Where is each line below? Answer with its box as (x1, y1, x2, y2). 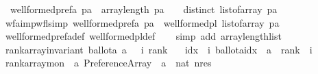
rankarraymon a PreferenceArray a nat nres (5, 56, 212, 70)
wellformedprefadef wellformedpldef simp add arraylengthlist (5, 29, 282, 43)
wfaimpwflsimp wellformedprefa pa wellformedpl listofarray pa (5, 15, 280, 29)
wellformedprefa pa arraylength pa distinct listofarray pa (10, 2, 278, 16)
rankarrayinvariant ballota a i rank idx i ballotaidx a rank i (5, 42, 313, 56)
